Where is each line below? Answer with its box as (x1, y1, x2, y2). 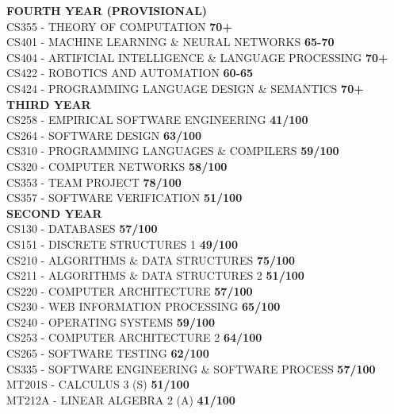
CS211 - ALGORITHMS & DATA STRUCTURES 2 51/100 (6, 267, 304, 284)
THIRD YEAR (6, 95, 91, 112)
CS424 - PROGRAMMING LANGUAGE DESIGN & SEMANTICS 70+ (6, 79, 364, 96)
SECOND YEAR (6, 204, 102, 221)
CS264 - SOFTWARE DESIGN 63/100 (6, 126, 202, 143)
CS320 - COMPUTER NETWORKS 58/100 (6, 157, 228, 174)
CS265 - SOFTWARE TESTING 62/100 (6, 345, 209, 362)
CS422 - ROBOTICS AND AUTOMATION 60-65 (6, 64, 254, 81)
